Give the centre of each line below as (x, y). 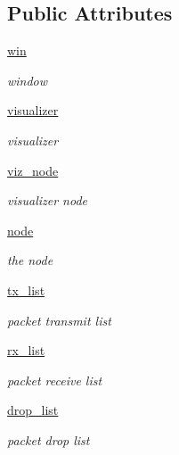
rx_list (26, 350)
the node (30, 260)
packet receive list (55, 380)
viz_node (33, 170)
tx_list (26, 290)
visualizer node (48, 200)
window (28, 80)
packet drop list (49, 439)
